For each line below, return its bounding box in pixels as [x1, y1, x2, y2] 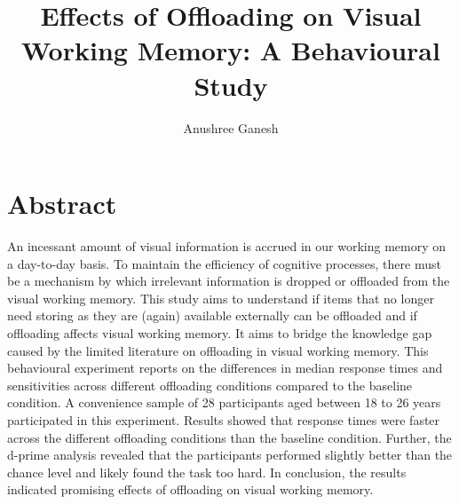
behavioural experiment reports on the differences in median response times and [7, 358, 443, 377]
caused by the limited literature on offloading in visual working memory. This [7, 341, 429, 359]
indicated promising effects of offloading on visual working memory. [7, 480, 374, 499]
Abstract [7, 185, 117, 222]
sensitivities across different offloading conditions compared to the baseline [7, 375, 413, 394]
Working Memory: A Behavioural [21, 32, 440, 68]
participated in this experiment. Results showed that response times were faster [7, 410, 440, 429]
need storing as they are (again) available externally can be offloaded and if [7, 306, 417, 325]
